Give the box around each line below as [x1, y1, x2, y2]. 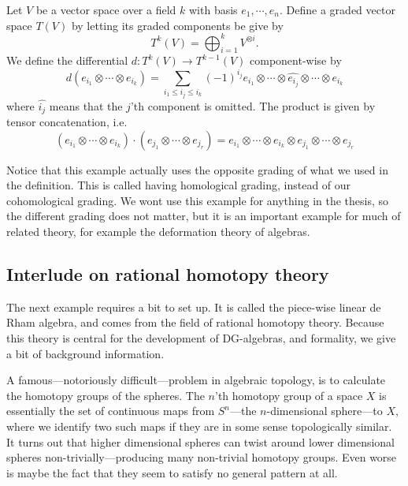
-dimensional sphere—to [266, 402, 383, 419]
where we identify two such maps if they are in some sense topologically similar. [6, 417, 392, 434]
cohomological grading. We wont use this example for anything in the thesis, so [6, 192, 389, 208]
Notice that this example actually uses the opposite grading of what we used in [6, 161, 388, 178]
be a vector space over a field [35, 2, 176, 17]
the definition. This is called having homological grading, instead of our [6, 177, 351, 193]
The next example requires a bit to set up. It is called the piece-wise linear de [6, 298, 381, 315]
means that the [49, 97, 123, 114]
